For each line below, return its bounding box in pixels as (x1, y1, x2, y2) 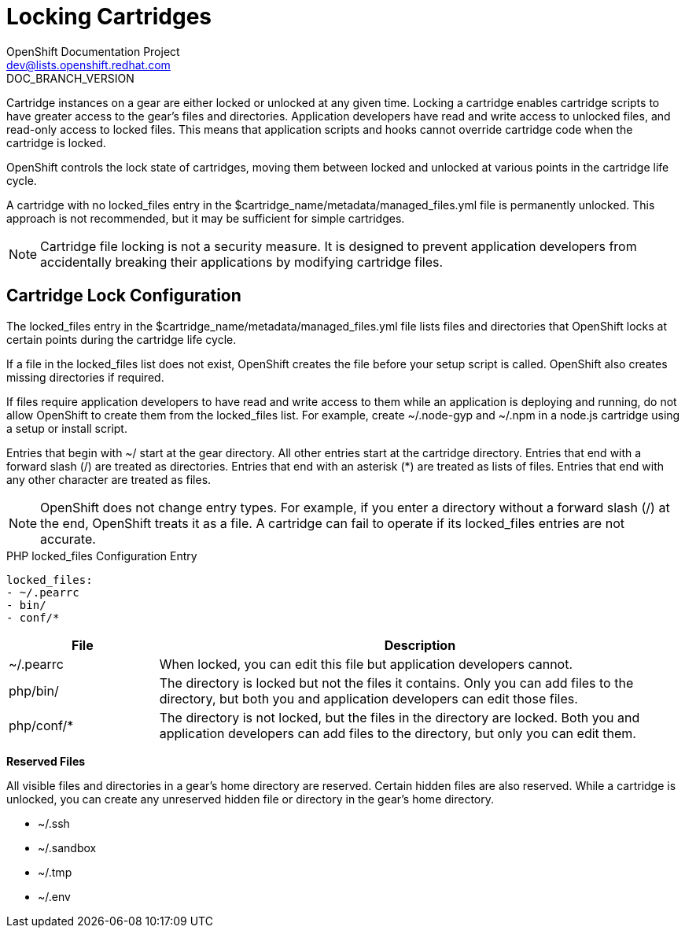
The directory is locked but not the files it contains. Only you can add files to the (159, 674, 634, 691)
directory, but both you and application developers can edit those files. (159, 690, 578, 707)
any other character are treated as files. (6, 472, 212, 486)
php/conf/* (9, 717, 74, 733)
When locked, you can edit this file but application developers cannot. (159, 655, 573, 672)
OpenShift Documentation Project (6, 44, 180, 58)
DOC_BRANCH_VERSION (6, 71, 134, 85)
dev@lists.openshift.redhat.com (6, 57, 171, 72)
